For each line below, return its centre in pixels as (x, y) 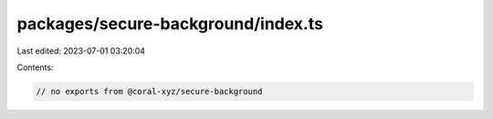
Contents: (35, 67)
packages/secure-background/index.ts (170, 24)
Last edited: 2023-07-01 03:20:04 (81, 51)
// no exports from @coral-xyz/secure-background (149, 91)
